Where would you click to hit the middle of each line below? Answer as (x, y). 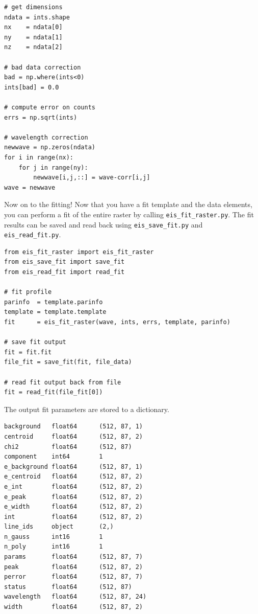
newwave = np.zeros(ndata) (50, 147)
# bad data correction (43, 67)
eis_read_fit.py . (33, 234)
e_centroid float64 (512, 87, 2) (74, 477)
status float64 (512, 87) (68, 587)
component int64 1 (54, 457)
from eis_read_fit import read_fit (64, 272)
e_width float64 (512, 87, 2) (74, 507)
